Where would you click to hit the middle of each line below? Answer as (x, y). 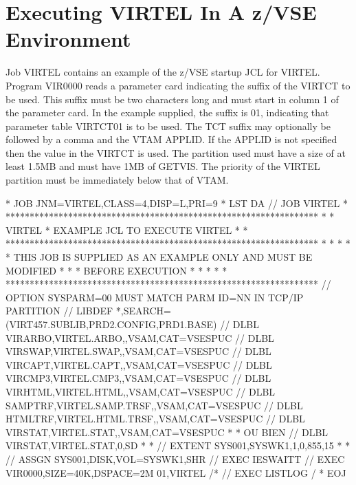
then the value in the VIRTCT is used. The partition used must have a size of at (176, 152)
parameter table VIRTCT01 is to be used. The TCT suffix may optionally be (168, 126)
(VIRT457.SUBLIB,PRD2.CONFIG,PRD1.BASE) (111, 324)
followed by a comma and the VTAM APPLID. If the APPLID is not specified (171, 139)
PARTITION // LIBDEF (59, 311)
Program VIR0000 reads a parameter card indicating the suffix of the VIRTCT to (178, 85)
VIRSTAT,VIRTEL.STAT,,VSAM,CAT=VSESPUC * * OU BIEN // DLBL (167, 432)
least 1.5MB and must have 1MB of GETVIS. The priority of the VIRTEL (163, 166)
